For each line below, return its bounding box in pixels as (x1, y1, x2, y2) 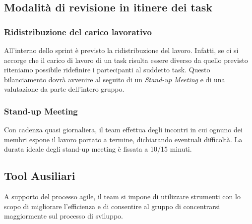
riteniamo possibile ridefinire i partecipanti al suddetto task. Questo (4, 64, 210, 75)
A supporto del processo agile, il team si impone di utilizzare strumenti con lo (4, 191, 241, 202)
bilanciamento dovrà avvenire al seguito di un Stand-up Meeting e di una (4, 74, 225, 84)
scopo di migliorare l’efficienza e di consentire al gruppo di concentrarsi (4, 201, 220, 211)
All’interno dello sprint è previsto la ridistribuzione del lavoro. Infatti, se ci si (4, 45, 239, 55)
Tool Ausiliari (4, 168, 75, 183)
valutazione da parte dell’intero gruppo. (4, 84, 125, 94)
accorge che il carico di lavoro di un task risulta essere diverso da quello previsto (4, 55, 248, 65)
